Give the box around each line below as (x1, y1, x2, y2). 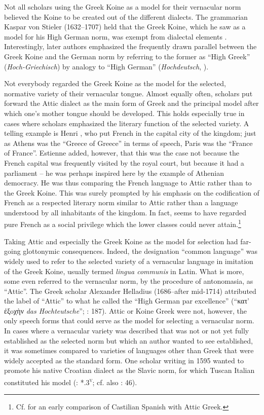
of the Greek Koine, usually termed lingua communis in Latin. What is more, (4, 266, 244, 276)
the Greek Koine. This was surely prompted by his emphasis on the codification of (4, 187, 259, 198)
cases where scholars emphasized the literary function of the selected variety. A (4, 118, 249, 128)
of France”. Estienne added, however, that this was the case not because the (4, 147, 239, 158)
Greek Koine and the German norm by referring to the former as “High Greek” (4, 51, 250, 61)
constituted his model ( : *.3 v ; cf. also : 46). (4, 375, 137, 387)
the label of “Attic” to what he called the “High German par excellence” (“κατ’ (4, 295, 249, 306)
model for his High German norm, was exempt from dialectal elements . (4, 31, 227, 42)
